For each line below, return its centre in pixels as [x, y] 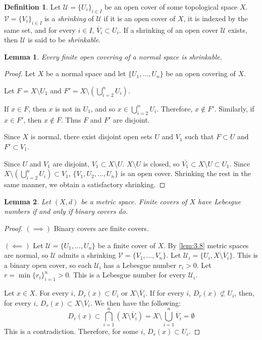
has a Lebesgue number [140, 265]
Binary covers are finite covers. [101, 228]
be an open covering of [201, 73]
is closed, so [161, 163]
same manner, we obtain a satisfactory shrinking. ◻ [85, 184]
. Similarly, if [234, 108]
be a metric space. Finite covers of [134, 201]
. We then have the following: [135, 302]
